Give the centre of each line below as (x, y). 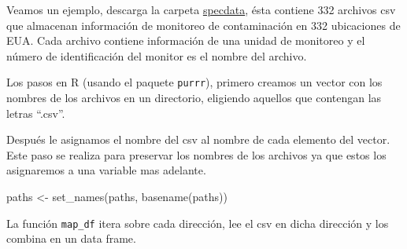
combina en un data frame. (71, 238)
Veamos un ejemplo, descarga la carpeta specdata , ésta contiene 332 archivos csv (201, 9)
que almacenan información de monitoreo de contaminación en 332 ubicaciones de (203, 25)
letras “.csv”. (36, 113)
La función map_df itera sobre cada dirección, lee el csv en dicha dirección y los (198, 223)
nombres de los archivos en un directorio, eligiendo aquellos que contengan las (194, 98)
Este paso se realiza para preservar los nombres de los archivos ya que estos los (196, 154)
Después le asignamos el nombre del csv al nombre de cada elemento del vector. (198, 139)
